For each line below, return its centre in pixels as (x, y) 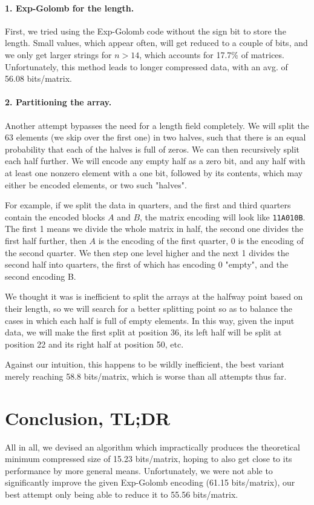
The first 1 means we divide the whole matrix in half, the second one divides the (154, 229)
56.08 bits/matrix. (38, 78)
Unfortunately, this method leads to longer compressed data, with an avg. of (146, 66)
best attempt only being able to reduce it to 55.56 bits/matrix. (122, 494)
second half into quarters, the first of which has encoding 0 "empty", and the (147, 264)
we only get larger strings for (58, 54)
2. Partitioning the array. (58, 102)
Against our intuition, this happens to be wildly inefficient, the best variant (145, 364)
